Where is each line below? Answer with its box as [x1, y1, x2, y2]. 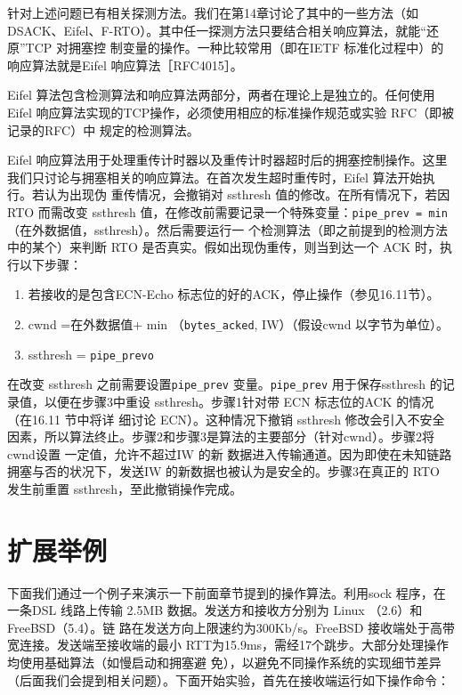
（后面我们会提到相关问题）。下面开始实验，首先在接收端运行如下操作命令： [7, 670, 450, 689]
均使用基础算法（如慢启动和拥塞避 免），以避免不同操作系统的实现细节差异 [7, 653, 442, 671]
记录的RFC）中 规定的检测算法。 [7, 120, 199, 139]
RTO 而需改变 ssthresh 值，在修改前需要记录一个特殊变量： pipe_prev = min [7, 202, 448, 221]
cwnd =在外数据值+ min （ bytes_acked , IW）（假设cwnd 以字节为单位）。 [28, 314, 450, 333]
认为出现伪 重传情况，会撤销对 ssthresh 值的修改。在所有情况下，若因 [44, 185, 450, 204]
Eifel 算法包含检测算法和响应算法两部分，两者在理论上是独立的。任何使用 [7, 85, 435, 104]
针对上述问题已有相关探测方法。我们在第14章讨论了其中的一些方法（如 [7, 4, 418, 21]
